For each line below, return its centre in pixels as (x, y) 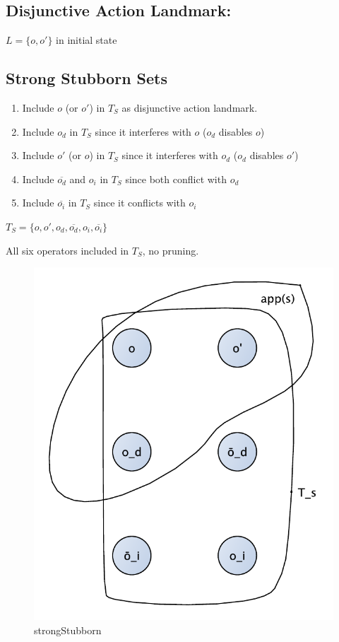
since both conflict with (176, 179)
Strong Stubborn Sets (87, 78)
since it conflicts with (139, 203)
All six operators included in (67, 250)
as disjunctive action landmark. (190, 107)
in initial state (87, 40)
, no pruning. (171, 250)
